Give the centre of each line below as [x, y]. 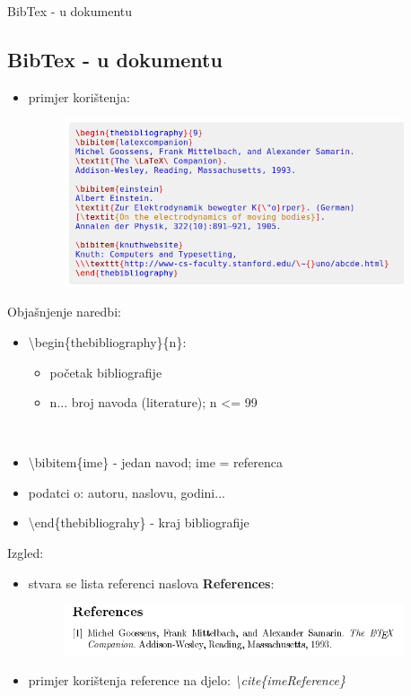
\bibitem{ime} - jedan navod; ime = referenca [155, 462]
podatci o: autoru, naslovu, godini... [127, 492]
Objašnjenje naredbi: [64, 312]
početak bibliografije [106, 372]
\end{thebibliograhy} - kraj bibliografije [139, 522]
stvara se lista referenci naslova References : [151, 583]
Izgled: [26, 553]
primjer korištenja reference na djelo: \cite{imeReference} [187, 680]
